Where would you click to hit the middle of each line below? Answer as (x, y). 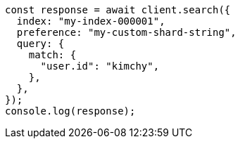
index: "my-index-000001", (91, 21)
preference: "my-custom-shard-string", (126, 32)
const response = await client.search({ (118, 10)
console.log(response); (70, 111)
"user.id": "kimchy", (100, 66)
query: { (40, 44)
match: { (52, 55)
